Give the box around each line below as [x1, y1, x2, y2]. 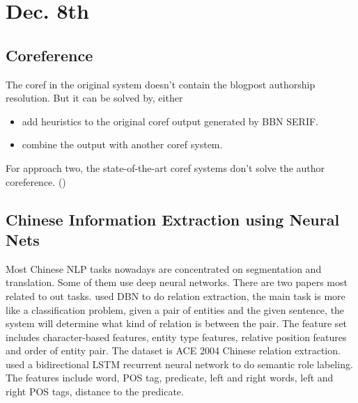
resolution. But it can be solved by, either [6, 90, 183, 105]
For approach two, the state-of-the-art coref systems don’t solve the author [6, 160, 325, 175]
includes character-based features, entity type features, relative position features [6, 329, 347, 344]
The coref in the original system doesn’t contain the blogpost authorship [6, 77, 316, 91]
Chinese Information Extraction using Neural [6, 208, 340, 230]
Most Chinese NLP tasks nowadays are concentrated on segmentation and [6, 261, 322, 276]
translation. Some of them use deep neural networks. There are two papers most [6, 275, 348, 290]
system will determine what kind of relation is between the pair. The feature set [6, 316, 348, 331]
